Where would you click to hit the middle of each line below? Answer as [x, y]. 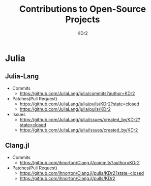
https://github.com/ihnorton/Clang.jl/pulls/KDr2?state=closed [82, 173]
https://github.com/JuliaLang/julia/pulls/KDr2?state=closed [79, 104]
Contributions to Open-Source [83, 9]
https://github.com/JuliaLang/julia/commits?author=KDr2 [77, 93]
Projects [83, 19]
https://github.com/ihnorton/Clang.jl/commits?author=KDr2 [80, 162]
